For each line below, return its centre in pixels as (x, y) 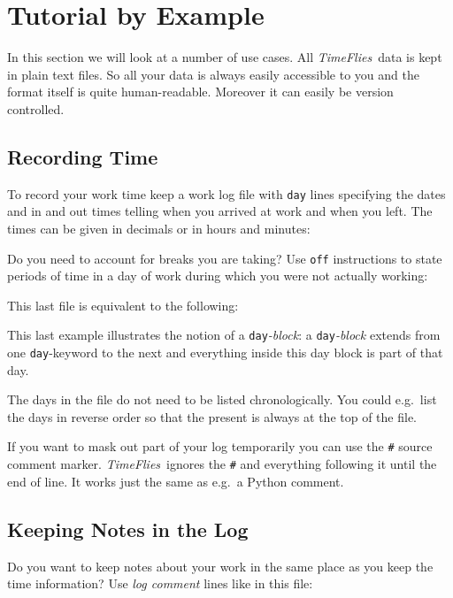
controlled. (36, 108)
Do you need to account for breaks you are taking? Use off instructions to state (225, 258)
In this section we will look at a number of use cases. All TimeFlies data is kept (225, 57)
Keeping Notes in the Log (128, 529)
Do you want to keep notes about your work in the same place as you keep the (220, 566)
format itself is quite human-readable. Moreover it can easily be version (200, 92)
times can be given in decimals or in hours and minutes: (159, 228)
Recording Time (83, 156)
